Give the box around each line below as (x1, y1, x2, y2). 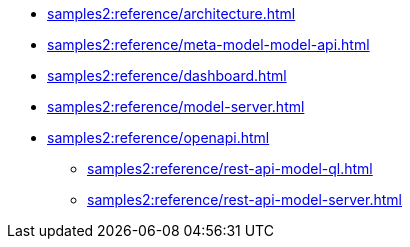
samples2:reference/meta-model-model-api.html (47, 36, 370, 53)
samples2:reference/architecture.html (47, 5, 296, 22)
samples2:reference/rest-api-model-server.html (87, 191, 402, 208)
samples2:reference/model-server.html (47, 98, 305, 115)
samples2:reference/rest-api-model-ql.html (87, 160, 373, 177)
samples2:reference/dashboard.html (47, 67, 287, 84)
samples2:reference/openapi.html (47, 129, 270, 146)
